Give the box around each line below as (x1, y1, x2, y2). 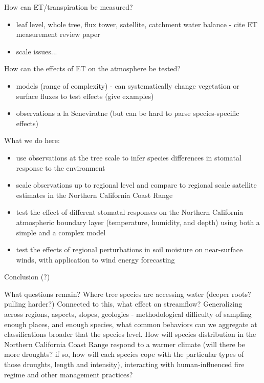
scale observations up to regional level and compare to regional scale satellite (16, 179, 257, 190)
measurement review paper (16, 29, 100, 39)
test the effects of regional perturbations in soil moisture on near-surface (16, 244, 243, 255)
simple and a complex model (16, 227, 106, 237)
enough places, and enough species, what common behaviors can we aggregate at (4, 318, 257, 329)
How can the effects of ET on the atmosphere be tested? (4, 63, 181, 74)
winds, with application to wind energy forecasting (16, 254, 175, 265)
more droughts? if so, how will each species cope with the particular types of (4, 349, 244, 359)
